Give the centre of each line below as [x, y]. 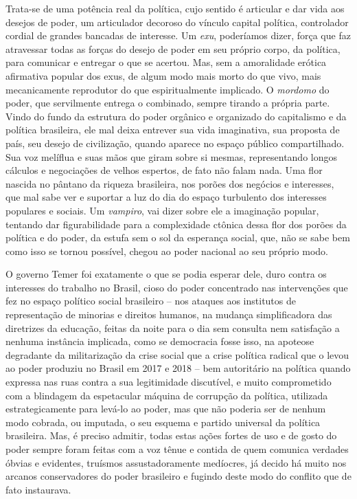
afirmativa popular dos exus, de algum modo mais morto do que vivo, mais [163, 75]
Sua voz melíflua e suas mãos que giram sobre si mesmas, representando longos [171, 156]
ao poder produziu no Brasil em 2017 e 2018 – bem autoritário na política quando [178, 368]
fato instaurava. [38, 489]
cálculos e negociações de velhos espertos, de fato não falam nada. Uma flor [164, 170]
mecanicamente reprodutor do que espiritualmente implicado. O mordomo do [168, 89]
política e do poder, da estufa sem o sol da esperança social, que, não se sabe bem [178, 237]
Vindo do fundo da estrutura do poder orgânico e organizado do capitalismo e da [176, 116]
